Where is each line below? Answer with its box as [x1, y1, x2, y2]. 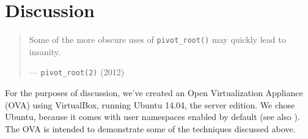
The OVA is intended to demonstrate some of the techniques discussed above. [5, 122, 296, 135]
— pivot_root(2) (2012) [29, 66, 125, 78]
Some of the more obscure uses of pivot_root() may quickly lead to [29, 33, 286, 46]
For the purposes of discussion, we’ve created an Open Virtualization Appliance [5, 86, 303, 99]
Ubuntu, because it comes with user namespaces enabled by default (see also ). [5, 110, 300, 123]
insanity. [29, 45, 61, 58]
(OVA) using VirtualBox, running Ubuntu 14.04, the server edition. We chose [5, 98, 295, 111]
